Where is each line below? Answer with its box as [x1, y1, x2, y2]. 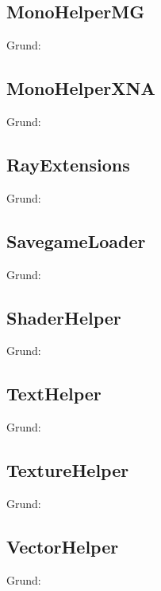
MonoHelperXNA [6, 76, 155, 100]
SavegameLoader [6, 228, 146, 253]
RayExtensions [6, 152, 130, 176]
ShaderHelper [6, 305, 121, 329]
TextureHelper [6, 458, 129, 483]
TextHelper [6, 381, 102, 406]
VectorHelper [6, 534, 119, 558]
